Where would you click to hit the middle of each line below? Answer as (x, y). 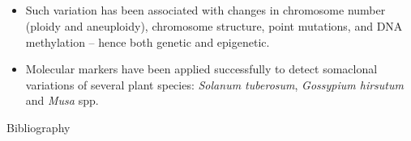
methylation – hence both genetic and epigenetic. (148, 41)
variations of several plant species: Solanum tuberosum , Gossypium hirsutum (214, 84)
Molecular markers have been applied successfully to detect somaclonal (201, 69)
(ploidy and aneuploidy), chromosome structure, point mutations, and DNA (214, 25)
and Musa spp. (62, 100)
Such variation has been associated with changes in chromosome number (205, 10)
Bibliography (39, 127)
